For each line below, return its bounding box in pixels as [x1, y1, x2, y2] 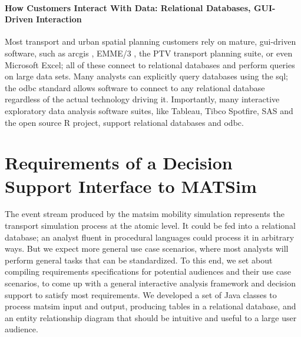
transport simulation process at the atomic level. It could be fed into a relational [5, 219, 296, 232]
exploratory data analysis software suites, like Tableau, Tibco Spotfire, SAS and [5, 104, 293, 116]
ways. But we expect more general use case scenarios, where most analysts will [5, 242, 289, 255]
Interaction [36, 13, 82, 25]
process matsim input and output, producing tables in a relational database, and [5, 300, 296, 312]
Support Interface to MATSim [5, 173, 257, 198]
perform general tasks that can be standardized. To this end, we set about [5, 253, 273, 266]
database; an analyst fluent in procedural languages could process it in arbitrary [5, 231, 295, 243]
